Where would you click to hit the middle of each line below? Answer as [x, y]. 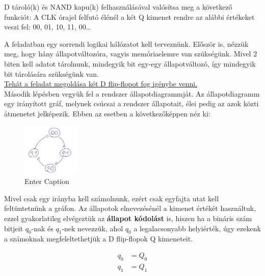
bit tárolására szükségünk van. [51, 73]
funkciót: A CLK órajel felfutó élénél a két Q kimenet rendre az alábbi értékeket [129, 17]
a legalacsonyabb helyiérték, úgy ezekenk [197, 228]
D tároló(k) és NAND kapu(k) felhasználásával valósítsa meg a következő [118, 7]
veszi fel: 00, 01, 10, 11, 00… [48, 27]
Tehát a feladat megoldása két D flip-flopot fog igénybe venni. [101, 84]
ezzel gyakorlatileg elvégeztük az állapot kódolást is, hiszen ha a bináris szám [128, 218]
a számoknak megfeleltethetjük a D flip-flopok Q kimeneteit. [99, 239]
